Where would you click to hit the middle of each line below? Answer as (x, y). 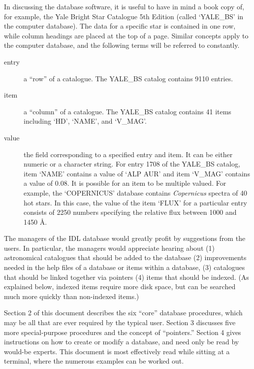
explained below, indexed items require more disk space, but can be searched (120, 286)
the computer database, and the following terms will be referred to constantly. (122, 45)
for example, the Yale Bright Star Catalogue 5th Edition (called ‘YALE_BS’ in (124, 16)
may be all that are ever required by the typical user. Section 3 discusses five (120, 322)
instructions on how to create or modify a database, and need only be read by (122, 342)
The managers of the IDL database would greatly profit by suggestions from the (125, 238)
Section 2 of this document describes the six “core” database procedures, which (123, 313)
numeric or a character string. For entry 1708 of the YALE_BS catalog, (132, 164)
